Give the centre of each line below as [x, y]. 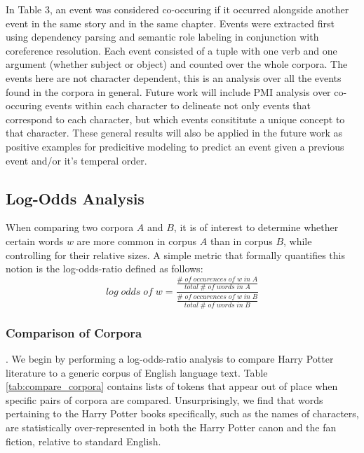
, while [298, 241]
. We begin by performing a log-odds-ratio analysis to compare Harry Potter [170, 359]
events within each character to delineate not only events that [178, 105]
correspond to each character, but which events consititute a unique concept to [175, 119]
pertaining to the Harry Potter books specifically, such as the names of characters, [182, 413]
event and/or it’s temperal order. [76, 160]
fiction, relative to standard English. [83, 441]
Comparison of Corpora [74, 332]
